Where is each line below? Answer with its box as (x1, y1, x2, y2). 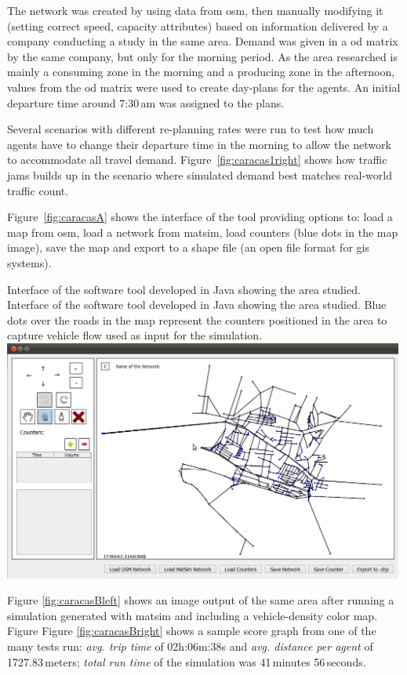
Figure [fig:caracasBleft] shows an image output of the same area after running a (7, 592, 394, 608)
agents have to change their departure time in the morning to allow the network (7, 136, 391, 152)
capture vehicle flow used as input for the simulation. (7, 327, 263, 343)
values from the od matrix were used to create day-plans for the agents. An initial (7, 78, 401, 95)
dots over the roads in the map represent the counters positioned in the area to (7, 311, 387, 328)
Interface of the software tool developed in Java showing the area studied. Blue (7, 296, 387, 313)
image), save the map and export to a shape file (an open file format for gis (7, 239, 369, 256)
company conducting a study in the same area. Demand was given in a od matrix (7, 33, 398, 49)
